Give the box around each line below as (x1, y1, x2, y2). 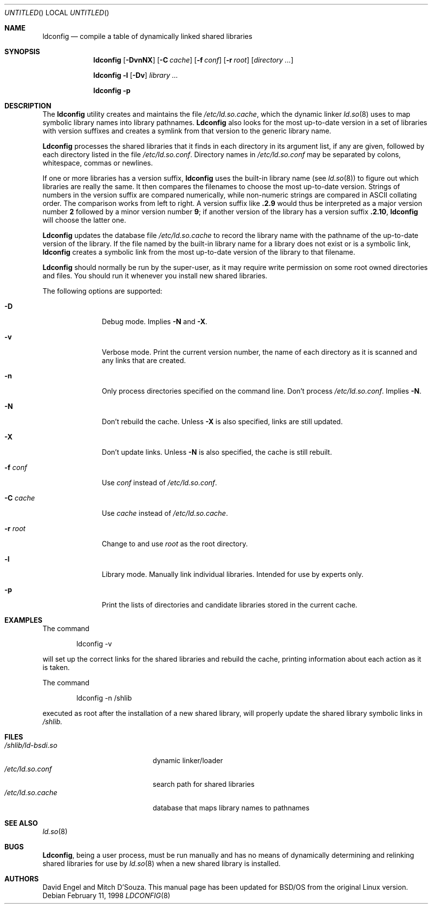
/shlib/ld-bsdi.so (4, 741, 58, 749)
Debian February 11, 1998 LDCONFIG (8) (42, 891, 170, 900)
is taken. (42, 663, 70, 672)
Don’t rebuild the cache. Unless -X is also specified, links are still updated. (101, 417, 343, 426)
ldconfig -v (76, 639, 112, 648)
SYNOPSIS (4, 47, 40, 56)
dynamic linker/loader (153, 756, 223, 765)
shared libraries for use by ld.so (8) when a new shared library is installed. (42, 859, 281, 868)
